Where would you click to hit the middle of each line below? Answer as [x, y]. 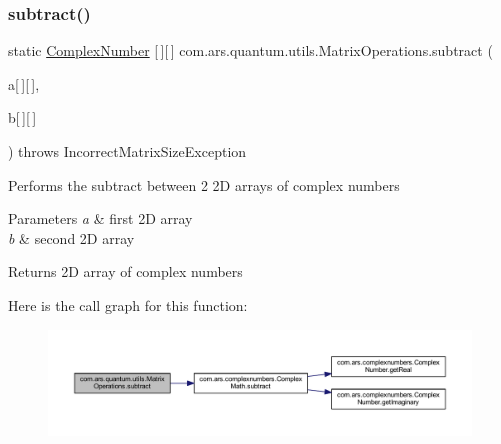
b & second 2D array [71, 237]
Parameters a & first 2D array [100, 218]
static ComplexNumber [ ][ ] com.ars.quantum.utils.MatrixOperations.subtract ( [250, 50]
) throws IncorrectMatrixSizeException [127, 151]
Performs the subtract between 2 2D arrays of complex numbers [204, 184]
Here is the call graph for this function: [128, 304]
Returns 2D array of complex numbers [125, 271]
